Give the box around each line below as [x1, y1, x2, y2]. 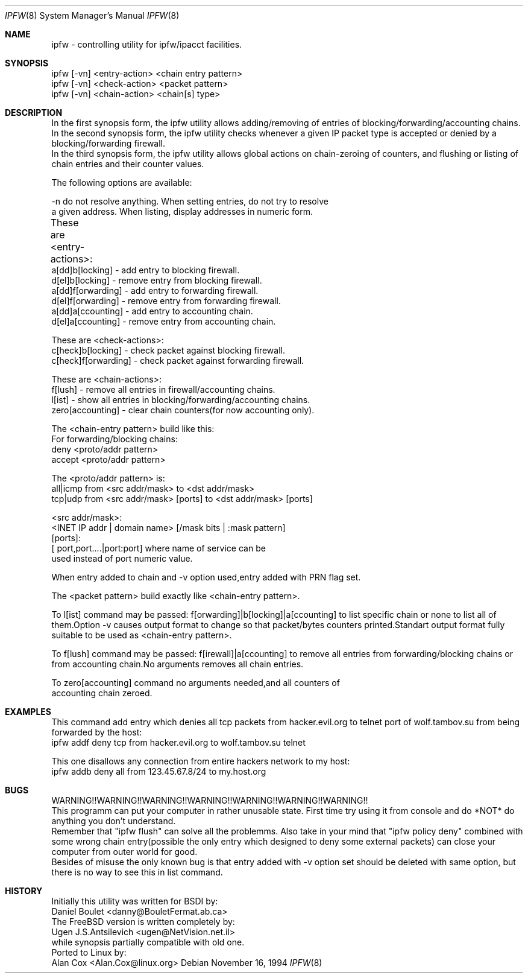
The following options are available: [51, 177, 192, 188]
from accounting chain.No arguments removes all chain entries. [51, 659, 304, 669]
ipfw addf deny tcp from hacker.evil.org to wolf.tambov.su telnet [51, 737, 306, 748]
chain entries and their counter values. [51, 159, 204, 169]
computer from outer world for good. [51, 846, 198, 857]
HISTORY [5, 886, 43, 896]
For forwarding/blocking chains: [51, 434, 178, 444]
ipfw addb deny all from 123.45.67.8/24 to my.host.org [51, 766, 266, 776]
